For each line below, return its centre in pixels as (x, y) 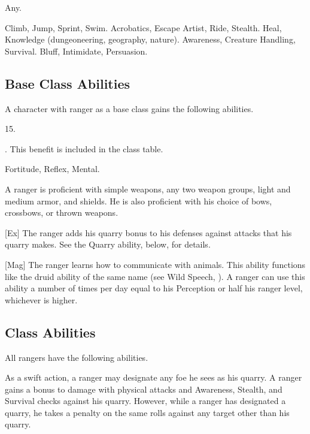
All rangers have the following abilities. (77, 357)
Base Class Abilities (68, 83)
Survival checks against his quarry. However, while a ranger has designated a (145, 401)
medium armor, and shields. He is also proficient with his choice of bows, (139, 201)
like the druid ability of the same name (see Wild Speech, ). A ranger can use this (155, 276)
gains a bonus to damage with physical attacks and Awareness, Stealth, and (144, 389)
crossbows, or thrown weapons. (62, 213)
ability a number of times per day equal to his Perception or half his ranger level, (154, 288)
